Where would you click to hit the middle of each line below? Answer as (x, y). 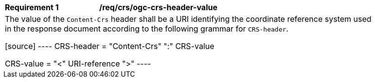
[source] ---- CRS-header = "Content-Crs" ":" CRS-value (110, 46)
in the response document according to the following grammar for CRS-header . (147, 29)
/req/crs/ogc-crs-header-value (158, 7)
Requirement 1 (32, 7)
